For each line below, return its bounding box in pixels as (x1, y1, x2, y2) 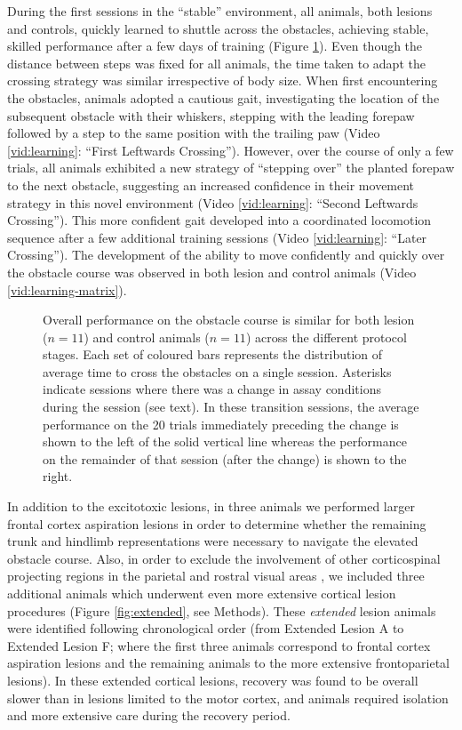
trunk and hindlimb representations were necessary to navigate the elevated (7, 532, 418, 550)
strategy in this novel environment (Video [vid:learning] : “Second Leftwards (7, 193, 418, 212)
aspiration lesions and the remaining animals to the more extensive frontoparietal (7, 654, 450, 672)
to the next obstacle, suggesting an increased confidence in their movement (7, 175, 415, 194)
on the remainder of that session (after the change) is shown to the (43, 449, 407, 468)
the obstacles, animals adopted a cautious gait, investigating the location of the (7, 88, 440, 107)
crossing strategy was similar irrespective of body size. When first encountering (7, 71, 438, 90)
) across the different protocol (245, 327, 407, 346)
